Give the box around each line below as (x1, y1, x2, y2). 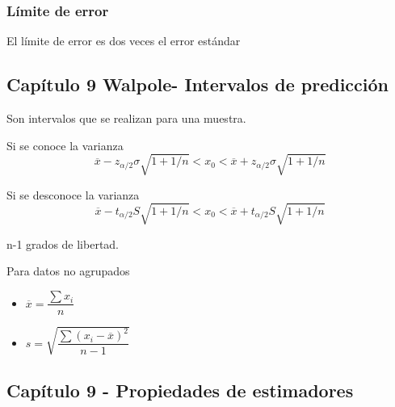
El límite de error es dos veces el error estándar (6, 32, 241, 49)
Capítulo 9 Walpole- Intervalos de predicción (6, 72, 389, 97)
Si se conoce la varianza (6, 136, 124, 153)
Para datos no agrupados (6, 262, 130, 279)
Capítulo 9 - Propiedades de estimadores (6, 378, 354, 403)
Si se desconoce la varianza (6, 186, 140, 203)
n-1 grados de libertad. (6, 235, 120, 252)
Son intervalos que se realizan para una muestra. (6, 110, 246, 127)
